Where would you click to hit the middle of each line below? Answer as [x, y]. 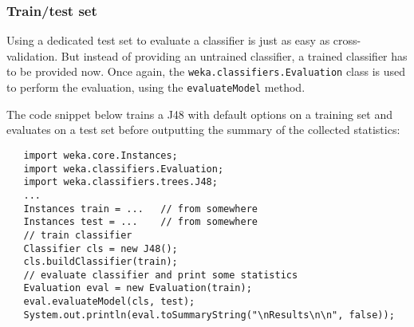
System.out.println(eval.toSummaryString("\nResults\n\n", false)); [209, 315]
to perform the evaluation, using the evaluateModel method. [156, 87]
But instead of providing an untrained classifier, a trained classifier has [234, 55]
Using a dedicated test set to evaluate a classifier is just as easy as [168, 40]
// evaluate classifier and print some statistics [161, 275]
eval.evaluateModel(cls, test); [109, 302]
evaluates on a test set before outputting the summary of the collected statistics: [203, 130]
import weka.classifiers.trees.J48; [120, 182]
